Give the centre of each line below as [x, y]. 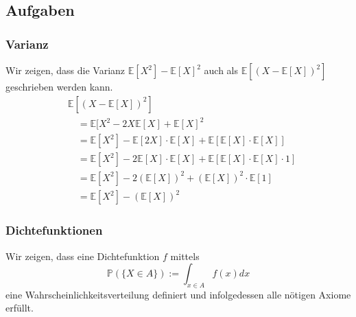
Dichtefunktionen [54, 230]
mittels [185, 256]
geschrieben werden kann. [59, 86]
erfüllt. [20, 308]
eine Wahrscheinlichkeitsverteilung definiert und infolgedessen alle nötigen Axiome [178, 294]
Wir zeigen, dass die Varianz [66, 70]
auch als [221, 70]
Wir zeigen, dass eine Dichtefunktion [83, 256]
